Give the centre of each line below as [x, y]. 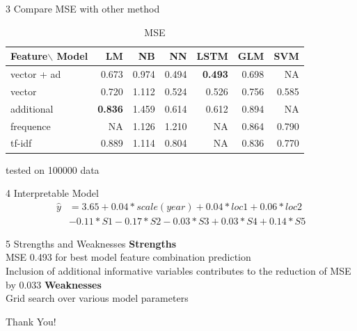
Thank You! [31, 321]
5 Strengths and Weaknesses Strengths [91, 243]
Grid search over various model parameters [97, 298]
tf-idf [21, 143]
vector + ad [36, 74]
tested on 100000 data [53, 169]
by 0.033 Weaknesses [54, 284]
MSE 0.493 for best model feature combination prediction [128, 257]
